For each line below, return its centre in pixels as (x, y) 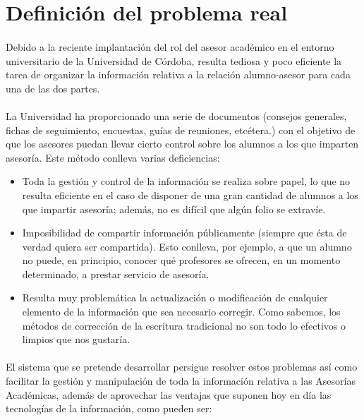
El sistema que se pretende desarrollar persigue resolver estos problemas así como (182, 367)
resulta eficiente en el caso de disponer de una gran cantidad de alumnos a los (190, 194)
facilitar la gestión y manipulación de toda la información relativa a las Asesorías (181, 381)
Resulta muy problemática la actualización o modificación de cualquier (175, 298)
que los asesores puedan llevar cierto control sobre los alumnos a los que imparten (182, 144)
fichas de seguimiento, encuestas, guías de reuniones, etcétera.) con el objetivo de (181, 130)
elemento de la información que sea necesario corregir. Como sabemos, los (181, 312)
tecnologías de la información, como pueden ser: (109, 408)
